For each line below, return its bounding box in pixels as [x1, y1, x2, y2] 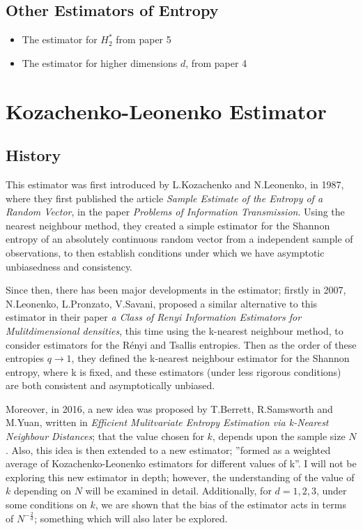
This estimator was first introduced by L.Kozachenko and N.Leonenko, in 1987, [6, 176, 344, 191]
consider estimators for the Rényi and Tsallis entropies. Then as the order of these [6, 337, 357, 351]
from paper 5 [116, 32, 171, 47]
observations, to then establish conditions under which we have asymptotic [6, 245, 325, 259]
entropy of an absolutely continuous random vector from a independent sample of [6, 232, 353, 246]
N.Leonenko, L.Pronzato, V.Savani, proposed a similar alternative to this [6, 296, 318, 310]
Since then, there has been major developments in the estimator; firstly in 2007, [6, 282, 346, 297]
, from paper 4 [185, 55, 247, 70]
